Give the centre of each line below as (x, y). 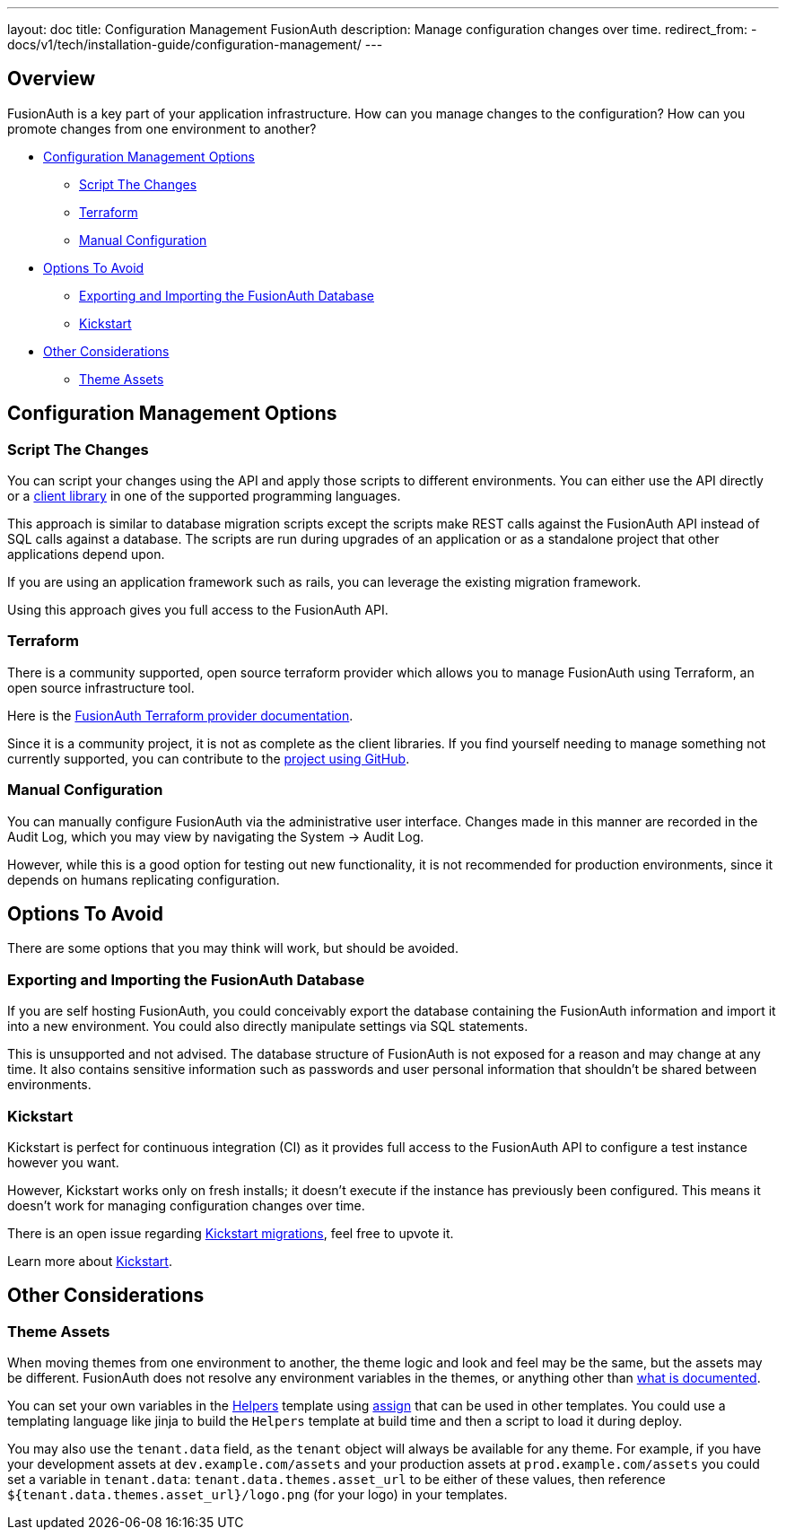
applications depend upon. (86, 555)
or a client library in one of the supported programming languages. (204, 496)
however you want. (63, 1162)
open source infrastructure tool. (101, 687)
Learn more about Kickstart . (90, 1261)
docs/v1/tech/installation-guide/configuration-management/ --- (195, 44)
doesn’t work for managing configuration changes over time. (186, 1205)
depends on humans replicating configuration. (144, 879)
